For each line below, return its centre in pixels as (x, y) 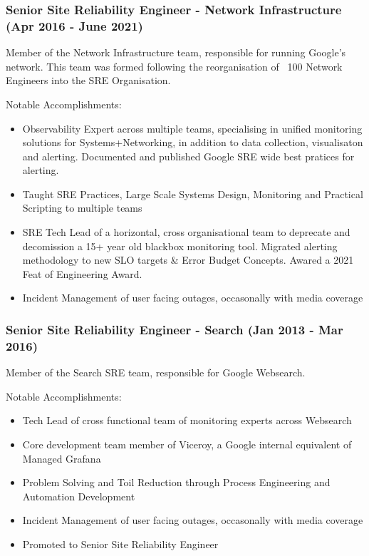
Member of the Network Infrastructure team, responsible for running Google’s (176, 52)
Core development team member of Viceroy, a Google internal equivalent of (187, 444)
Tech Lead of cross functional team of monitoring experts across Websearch (187, 420)
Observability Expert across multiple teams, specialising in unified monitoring (192, 128)
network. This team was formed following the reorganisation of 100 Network (174, 66)
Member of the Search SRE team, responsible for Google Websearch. (156, 372)
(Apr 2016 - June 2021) (74, 25)
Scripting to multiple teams (82, 208)
